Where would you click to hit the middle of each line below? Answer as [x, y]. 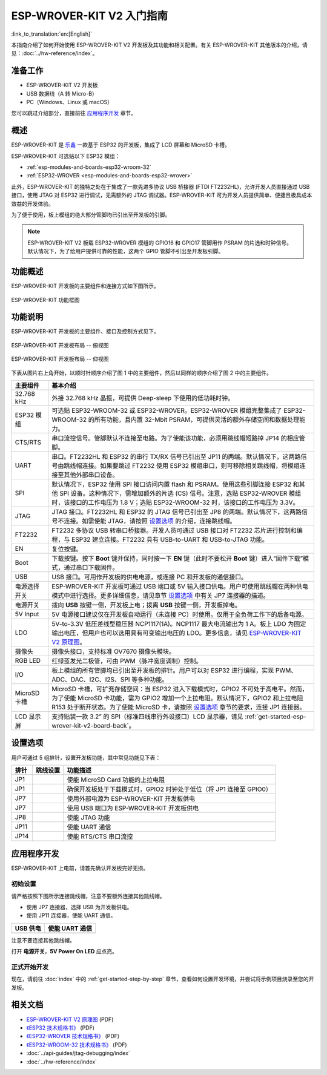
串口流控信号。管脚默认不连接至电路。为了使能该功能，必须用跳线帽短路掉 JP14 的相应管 [179, 438]
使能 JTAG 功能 [88, 817]
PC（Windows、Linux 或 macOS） [70, 102]
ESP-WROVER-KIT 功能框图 [45, 300]
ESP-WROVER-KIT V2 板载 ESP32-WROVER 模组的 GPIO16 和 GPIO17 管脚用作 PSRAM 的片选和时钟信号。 [160, 243]
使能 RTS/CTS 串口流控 [100, 837]
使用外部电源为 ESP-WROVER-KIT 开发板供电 [131, 798]
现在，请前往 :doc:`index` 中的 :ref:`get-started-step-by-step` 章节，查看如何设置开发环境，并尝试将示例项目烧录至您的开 [163, 979]
